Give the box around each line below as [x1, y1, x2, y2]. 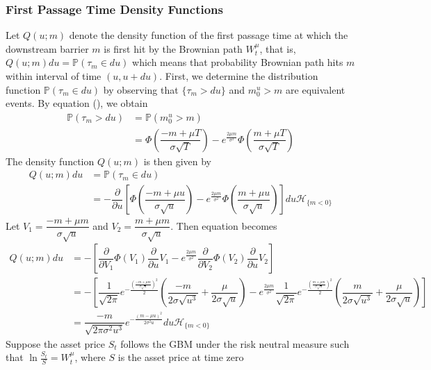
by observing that [103, 82, 179, 96]
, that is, [259, 41, 296, 56]
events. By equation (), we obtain [6, 96, 148, 110]
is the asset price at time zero [117, 350, 244, 364]
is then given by [143, 153, 211, 168]
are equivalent [286, 82, 345, 96]
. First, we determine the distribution [159, 69, 318, 83]
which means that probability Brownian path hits [132, 55, 343, 69]
